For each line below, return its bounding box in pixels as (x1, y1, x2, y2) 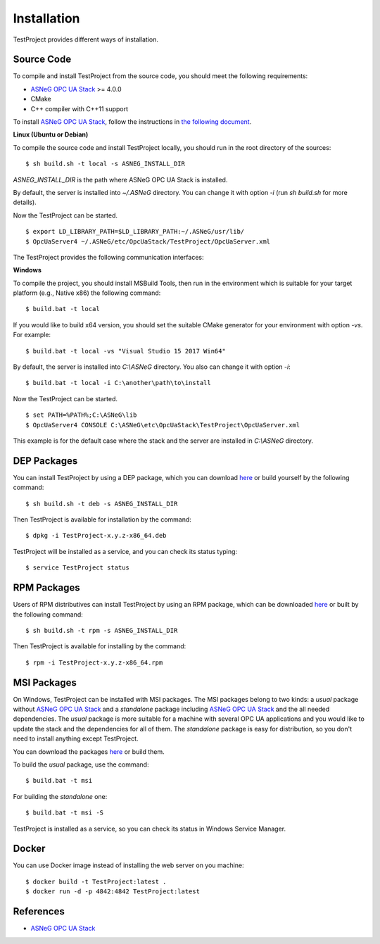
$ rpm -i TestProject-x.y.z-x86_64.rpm (25, 658, 163, 667)
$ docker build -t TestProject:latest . (25, 877, 167, 886)
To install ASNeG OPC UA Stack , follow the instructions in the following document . (13, 118, 252, 126)
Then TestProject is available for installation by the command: (13, 515, 191, 524)
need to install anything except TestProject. (13, 734, 139, 743)
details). (13, 198, 37, 207)
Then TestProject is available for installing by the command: (13, 642, 186, 650)
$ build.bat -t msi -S (25, 809, 104, 817)
